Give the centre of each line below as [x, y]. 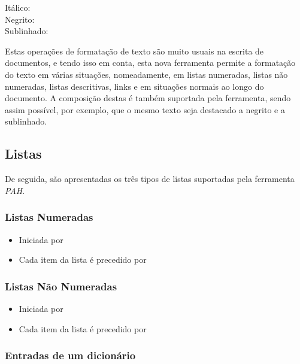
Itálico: [18, 7]
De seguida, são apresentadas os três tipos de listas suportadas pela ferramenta [150, 179]
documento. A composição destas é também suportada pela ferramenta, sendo [148, 98]
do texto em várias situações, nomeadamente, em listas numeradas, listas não [146, 74]
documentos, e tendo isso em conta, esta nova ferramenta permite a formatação [150, 63]
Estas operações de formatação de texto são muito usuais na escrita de [134, 51]
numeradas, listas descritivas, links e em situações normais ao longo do [134, 86]
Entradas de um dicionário [70, 355]
